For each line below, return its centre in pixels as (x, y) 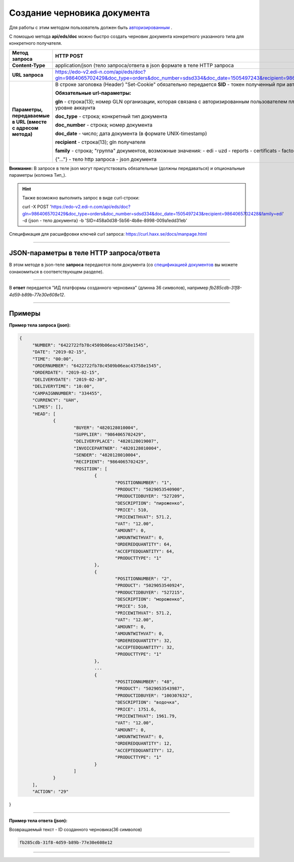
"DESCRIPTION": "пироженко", (150, 503)
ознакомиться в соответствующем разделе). (56, 271)
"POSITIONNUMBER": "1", (143, 483)
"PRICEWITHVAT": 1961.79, (146, 716)
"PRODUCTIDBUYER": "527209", (150, 496)
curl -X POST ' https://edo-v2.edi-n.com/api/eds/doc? (76, 207)
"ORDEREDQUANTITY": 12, (143, 743)
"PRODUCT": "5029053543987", (150, 689)
